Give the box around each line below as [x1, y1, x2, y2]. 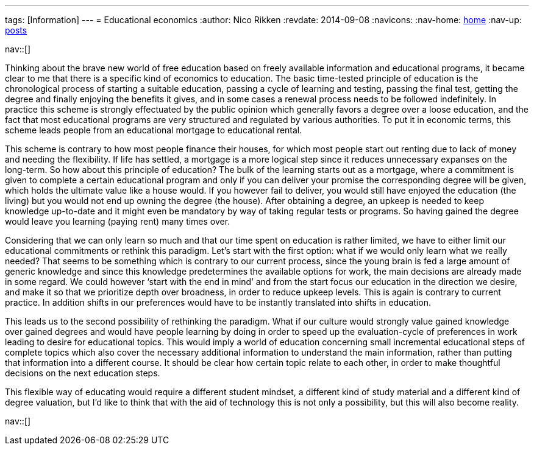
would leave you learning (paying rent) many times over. [5, 216, 230, 227]
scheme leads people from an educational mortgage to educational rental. [5, 125, 302, 135]
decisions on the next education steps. [5, 368, 160, 378]
